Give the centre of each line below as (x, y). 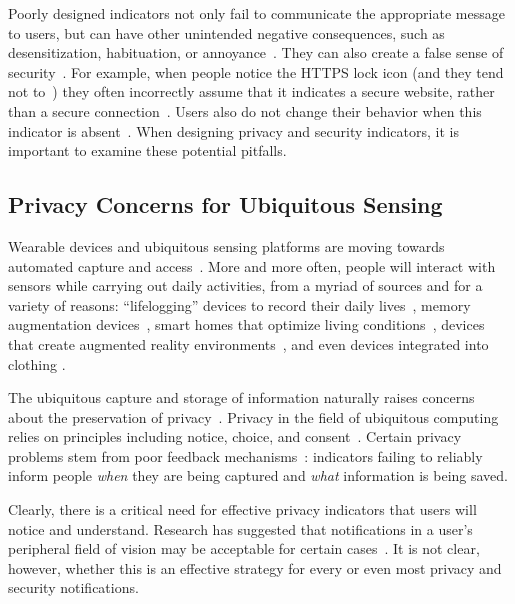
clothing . (37, 363)
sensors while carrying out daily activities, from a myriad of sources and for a (245, 285)
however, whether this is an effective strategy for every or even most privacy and (255, 567)
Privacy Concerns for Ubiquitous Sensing (225, 204)
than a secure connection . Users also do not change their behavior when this (245, 110)
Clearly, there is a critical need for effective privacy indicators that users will (242, 509)
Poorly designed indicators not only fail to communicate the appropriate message (256, 13)
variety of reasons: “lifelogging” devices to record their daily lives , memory (239, 304)
